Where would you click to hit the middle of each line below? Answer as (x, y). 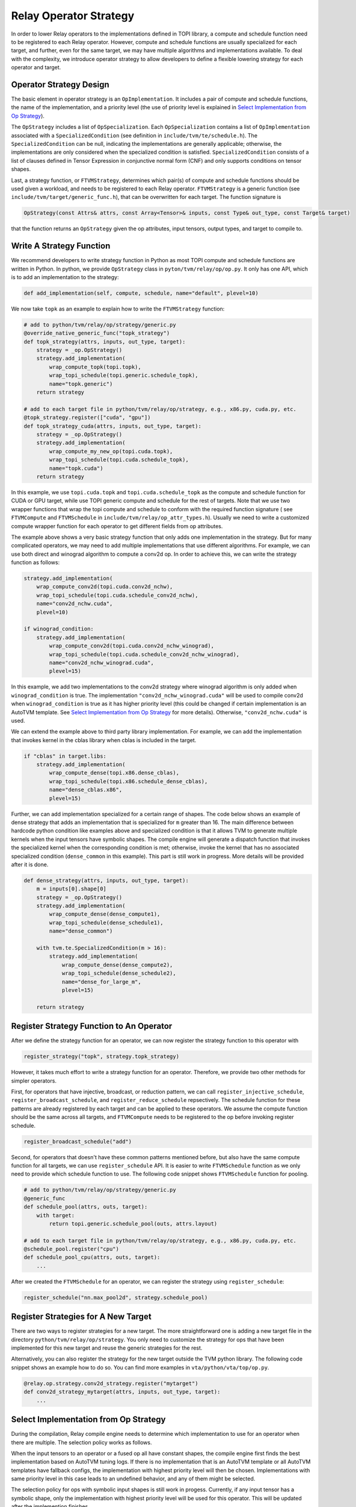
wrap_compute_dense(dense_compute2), (117, 965)
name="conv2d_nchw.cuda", (75, 604)
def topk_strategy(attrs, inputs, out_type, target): (105, 341)
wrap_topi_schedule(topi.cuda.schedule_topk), (119, 460)
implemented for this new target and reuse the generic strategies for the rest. (107, 1348)
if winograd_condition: (59, 629)
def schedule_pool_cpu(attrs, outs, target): (92, 1257)
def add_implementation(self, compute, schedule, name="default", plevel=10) (141, 293)
